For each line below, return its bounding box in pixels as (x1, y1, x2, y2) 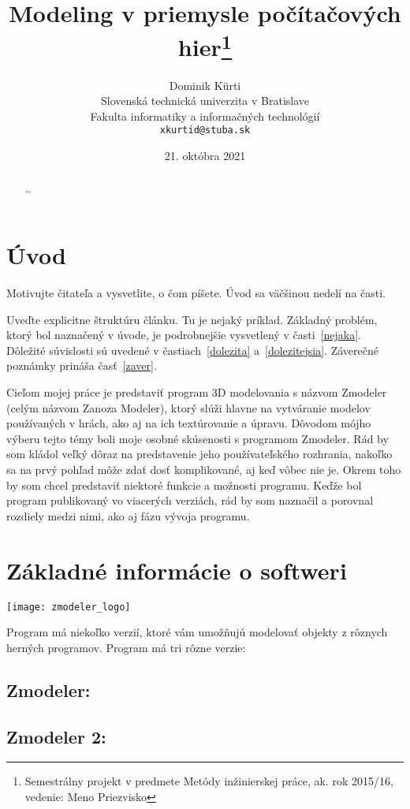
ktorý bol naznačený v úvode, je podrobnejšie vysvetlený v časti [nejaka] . (6, 326, 361, 343)
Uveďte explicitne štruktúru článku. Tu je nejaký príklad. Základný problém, (6, 311, 378, 327)
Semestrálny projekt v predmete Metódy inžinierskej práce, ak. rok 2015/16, (24, 773, 393, 789)
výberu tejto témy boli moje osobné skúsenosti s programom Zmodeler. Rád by (6, 430, 389, 446)
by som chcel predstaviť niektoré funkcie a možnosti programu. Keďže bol (6, 476, 362, 493)
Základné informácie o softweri (6, 554, 347, 586)
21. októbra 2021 (164, 147, 246, 164)
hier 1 (177, 28, 233, 63)
